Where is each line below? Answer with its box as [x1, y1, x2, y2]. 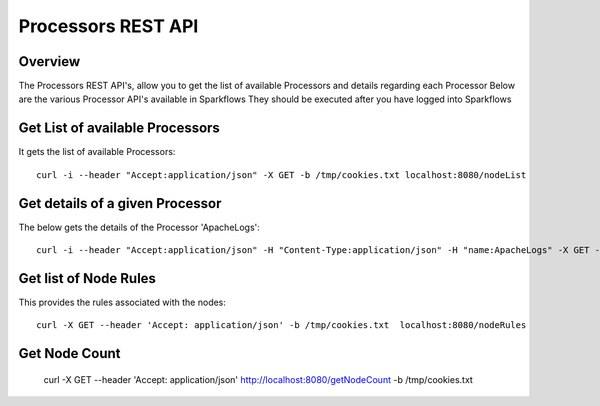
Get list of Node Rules [18, 270, 157, 287]
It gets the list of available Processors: [18, 146, 176, 158]
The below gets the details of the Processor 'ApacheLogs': [18, 221, 260, 233]
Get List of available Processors [18, 120, 220, 137]
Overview [18, 53, 81, 70]
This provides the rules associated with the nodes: [18, 296, 227, 308]
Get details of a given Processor [18, 195, 222, 212]
